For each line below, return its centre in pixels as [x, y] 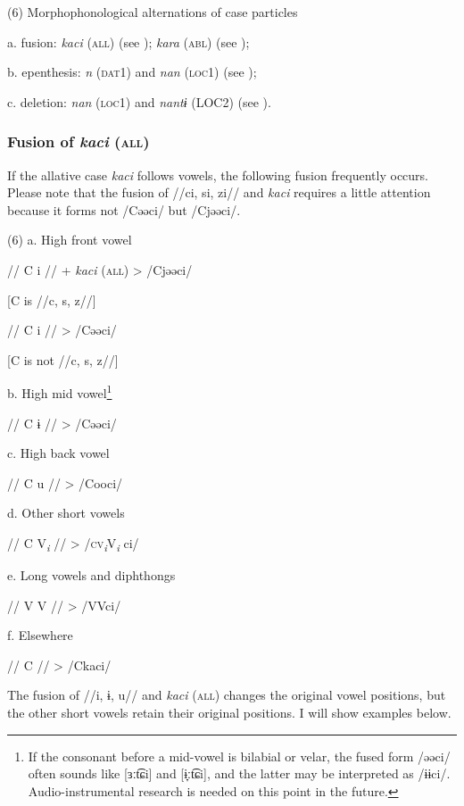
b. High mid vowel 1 [60, 391]
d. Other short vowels [66, 513]
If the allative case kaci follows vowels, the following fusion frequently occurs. [218, 174]
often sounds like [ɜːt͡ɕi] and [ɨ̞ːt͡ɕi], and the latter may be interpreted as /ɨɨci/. [239, 773]
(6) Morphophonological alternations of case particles [153, 12]
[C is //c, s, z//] [52, 299]
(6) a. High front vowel [70, 240]
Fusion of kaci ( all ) [79, 141]
